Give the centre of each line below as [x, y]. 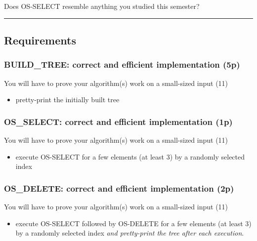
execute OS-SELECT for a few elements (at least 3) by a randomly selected [130, 156]
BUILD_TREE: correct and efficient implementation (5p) [122, 64]
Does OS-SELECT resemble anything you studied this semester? [102, 6]
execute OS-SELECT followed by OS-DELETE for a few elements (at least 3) [133, 223]
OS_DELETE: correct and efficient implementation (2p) [119, 188]
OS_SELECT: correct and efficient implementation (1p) [118, 121]
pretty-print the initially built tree [67, 100]
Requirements [40, 40]
